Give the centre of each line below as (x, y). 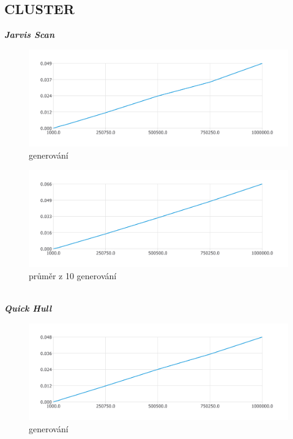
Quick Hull (28, 308)
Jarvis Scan (29, 35)
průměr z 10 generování (73, 275)
